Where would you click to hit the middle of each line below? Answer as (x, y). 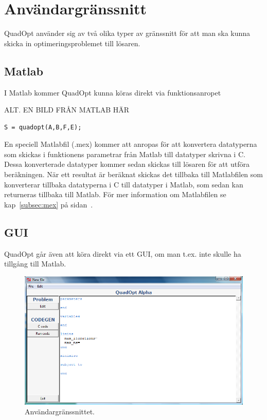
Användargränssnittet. (60, 412)
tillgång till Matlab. (35, 264)
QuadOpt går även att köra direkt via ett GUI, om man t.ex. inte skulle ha (123, 253)
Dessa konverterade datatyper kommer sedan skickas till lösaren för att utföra (127, 164)
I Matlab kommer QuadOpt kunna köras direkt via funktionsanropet (113, 92)
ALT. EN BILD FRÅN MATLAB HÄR (67, 110)
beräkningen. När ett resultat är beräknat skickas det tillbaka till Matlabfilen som (133, 174)
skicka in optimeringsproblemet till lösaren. (72, 43)
